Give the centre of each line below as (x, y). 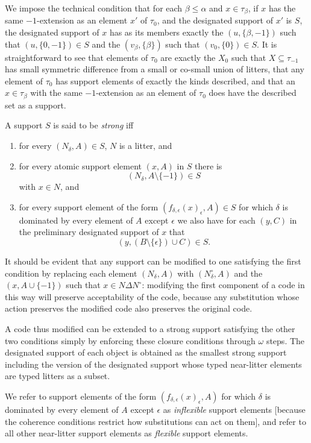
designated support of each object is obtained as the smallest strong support (146, 352)
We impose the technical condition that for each (94, 8)
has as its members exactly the (166, 32)
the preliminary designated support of (89, 232)
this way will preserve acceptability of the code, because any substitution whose (152, 296)
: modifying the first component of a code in (223, 285)
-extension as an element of (146, 93)
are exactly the (188, 57)
